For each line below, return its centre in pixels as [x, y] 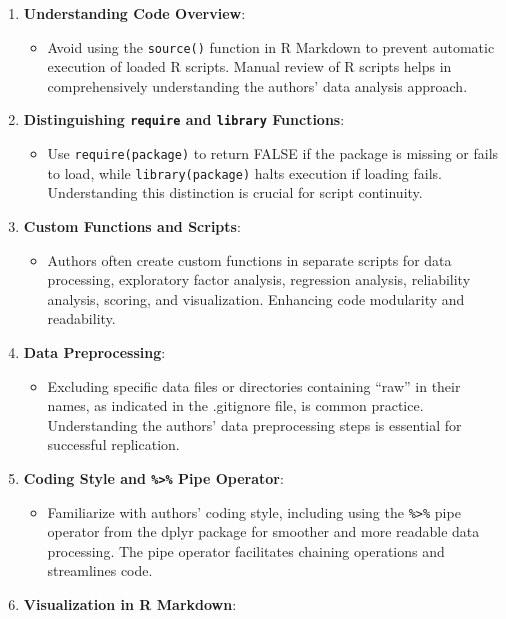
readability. [81, 318]
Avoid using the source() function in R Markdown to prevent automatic [271, 46]
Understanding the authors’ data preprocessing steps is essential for [254, 424]
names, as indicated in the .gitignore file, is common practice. [235, 405]
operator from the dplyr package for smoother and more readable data [263, 531]
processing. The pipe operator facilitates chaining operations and [246, 550]
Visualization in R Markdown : [130, 604]
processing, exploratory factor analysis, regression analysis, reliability [259, 279]
